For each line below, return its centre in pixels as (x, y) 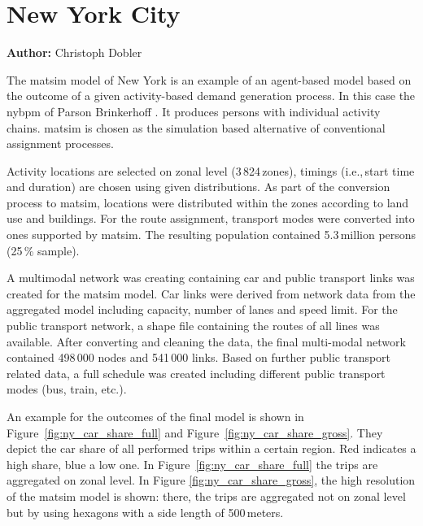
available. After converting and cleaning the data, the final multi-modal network (206, 341)
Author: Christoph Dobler (74, 52)
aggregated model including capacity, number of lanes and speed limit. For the (202, 309)
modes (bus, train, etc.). (67, 389)
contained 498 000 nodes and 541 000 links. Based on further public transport (199, 357)
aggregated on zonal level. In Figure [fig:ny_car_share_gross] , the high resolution (211, 480)
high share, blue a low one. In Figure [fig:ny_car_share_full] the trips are (192, 464)
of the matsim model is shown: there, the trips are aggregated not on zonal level (206, 496)
